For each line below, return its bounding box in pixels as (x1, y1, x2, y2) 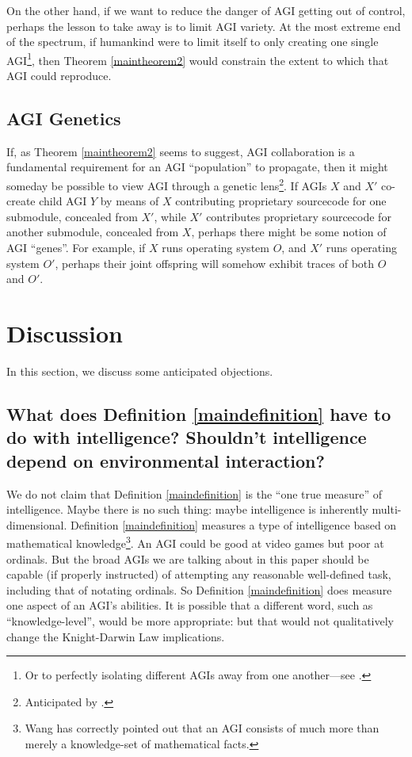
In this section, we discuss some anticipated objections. (6, 362, 273, 379)
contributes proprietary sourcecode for (206, 208, 391, 224)
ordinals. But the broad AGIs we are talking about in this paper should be (6, 550, 369, 567)
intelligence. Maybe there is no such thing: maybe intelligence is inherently (6, 501, 368, 518)
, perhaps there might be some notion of (191, 224, 387, 240)
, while (154, 208, 186, 224)
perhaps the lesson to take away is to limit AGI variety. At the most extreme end (6, 17, 401, 34)
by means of (100, 193, 159, 209)
